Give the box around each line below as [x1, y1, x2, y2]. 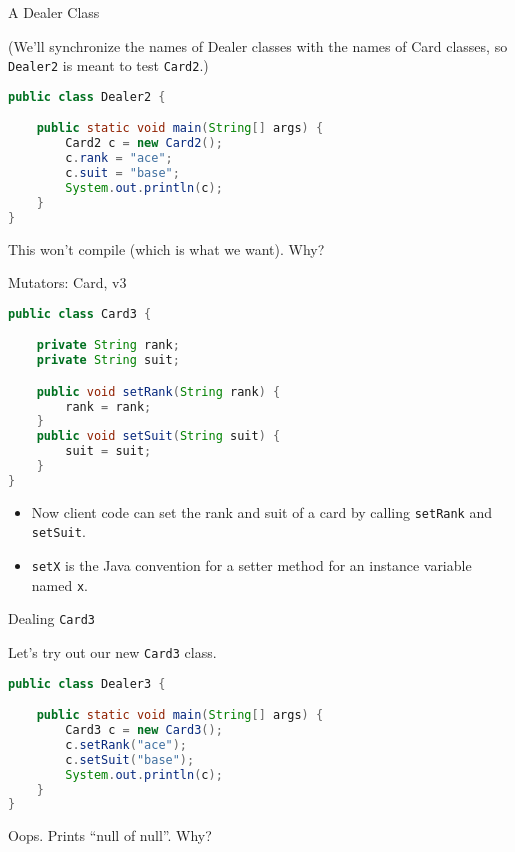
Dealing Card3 [8, 608, 95, 629]
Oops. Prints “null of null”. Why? [8, 825, 212, 846]
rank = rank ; [65, 399, 152, 414]
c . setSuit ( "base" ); [65, 752, 195, 767]
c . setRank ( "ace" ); [65, 737, 188, 752]
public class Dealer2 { [8, 89, 166, 104]
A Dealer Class [8, 2, 100, 22]
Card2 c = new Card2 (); [65, 136, 223, 151]
